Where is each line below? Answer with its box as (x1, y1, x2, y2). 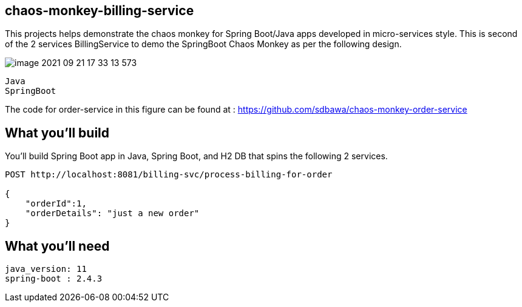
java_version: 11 (5, 264, 87, 274)
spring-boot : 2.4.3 (5, 274, 103, 284)
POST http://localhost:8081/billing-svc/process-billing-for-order (5, 170, 333, 180)
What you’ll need (5, 238, 110, 254)
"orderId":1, (25, 199, 87, 209)
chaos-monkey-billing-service (5, 3, 194, 18)
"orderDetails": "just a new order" (25, 208, 200, 219)
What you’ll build (5, 125, 110, 140)
